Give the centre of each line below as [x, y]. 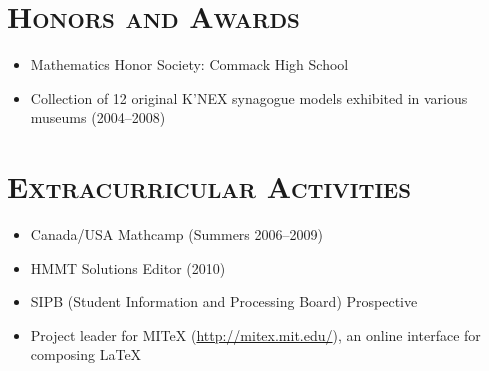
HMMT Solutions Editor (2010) [128, 267]
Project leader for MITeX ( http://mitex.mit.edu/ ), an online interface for [255, 334]
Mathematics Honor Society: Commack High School [189, 64]
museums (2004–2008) [98, 117]
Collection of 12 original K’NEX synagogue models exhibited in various [249, 97]
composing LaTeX [86, 354]
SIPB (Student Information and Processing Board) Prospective [224, 301]
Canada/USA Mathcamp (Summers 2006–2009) [176, 234]
